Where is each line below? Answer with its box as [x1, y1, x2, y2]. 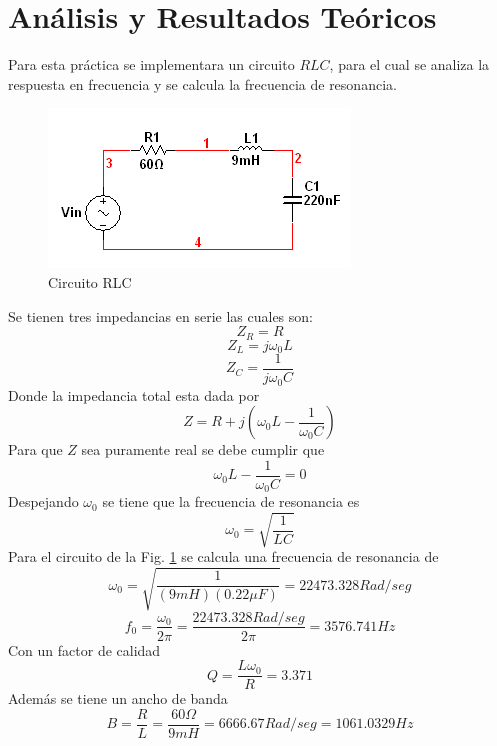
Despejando [8, 491, 79, 512]
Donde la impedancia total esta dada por [8, 384, 260, 405]
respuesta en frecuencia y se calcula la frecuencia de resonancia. [8, 73, 397, 94]
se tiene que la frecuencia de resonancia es [102, 491, 360, 512]
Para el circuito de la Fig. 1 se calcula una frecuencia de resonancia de [8, 546, 439, 567]
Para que [8, 439, 63, 460]
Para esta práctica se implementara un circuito [8, 54, 295, 75]
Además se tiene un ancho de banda [8, 688, 228, 709]
